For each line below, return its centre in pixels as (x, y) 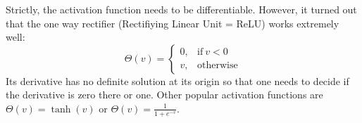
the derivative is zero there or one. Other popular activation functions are (164, 95)
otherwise (217, 66)
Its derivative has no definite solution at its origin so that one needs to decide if (177, 80)
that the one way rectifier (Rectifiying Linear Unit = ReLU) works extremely (173, 23)
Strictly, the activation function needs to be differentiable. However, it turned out (181, 9)
